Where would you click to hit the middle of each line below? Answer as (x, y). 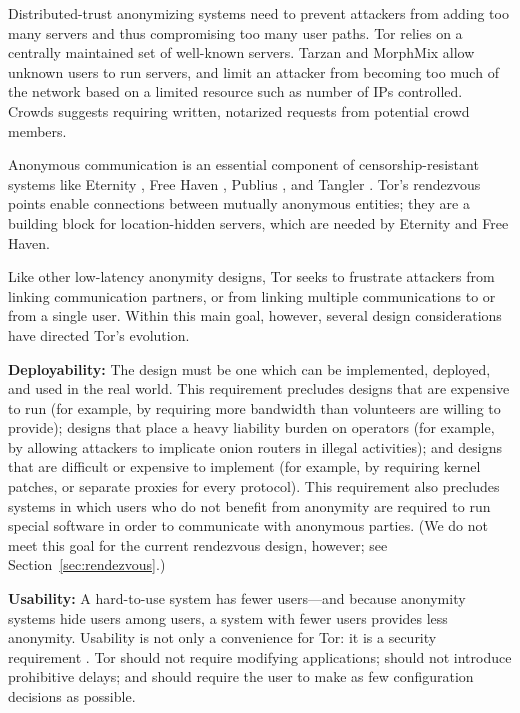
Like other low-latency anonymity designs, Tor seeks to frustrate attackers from (251, 276)
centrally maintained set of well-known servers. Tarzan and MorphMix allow (241, 52)
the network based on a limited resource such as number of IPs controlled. (235, 91)
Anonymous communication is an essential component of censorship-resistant (243, 164)
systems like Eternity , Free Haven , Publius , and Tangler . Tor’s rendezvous (244, 183)
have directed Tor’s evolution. (99, 334)
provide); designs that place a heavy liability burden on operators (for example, (251, 427)
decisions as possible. (72, 696)
